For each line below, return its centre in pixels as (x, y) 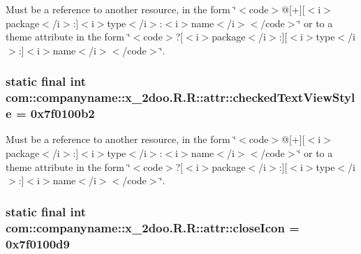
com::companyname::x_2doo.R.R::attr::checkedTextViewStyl (180, 97)
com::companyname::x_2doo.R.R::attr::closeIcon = (153, 227)
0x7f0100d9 (38, 243)
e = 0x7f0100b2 (50, 113)
